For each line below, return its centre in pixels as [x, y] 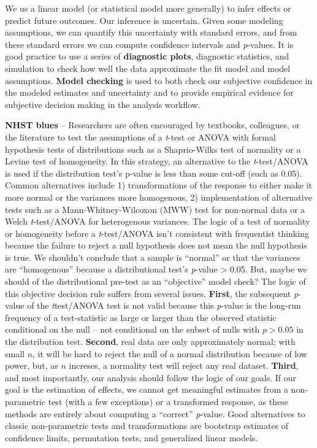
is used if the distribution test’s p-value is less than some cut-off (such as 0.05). [154, 173]
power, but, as [32, 365]
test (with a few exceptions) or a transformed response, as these [168, 401]
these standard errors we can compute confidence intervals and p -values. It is [149, 44]
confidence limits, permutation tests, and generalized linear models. [132, 437]
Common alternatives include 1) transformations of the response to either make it [159, 185]
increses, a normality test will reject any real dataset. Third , [184, 365]
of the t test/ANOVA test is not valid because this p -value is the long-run [164, 305]
